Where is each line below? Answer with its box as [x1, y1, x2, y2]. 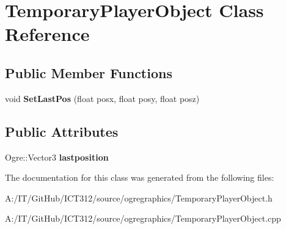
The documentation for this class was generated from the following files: [5, 171, 274, 184]
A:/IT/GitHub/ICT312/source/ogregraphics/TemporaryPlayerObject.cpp [5, 212, 281, 225]
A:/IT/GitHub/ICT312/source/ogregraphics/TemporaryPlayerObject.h [5, 191, 273, 204]
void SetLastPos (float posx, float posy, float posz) [5, 92, 200, 104]
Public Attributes [5, 122, 119, 140]
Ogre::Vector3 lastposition [5, 150, 109, 163]
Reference [5, 21, 90, 46]
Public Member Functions [5, 63, 172, 82]
